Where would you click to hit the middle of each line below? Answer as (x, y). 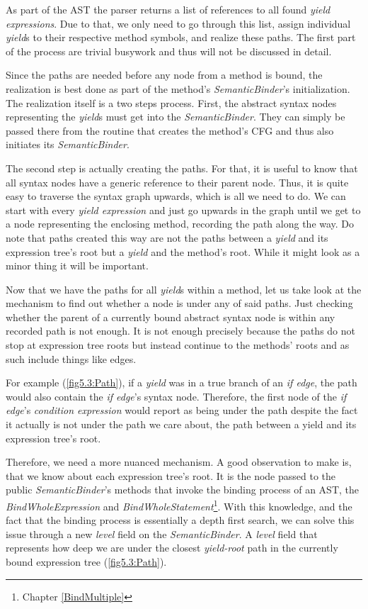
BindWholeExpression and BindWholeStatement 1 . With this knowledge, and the (179, 505)
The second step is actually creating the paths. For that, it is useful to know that (182, 168)
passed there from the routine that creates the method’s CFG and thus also (170, 130)
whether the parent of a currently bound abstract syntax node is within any (171, 317)
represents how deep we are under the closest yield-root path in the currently (172, 548)
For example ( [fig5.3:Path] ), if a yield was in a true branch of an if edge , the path (182, 382)
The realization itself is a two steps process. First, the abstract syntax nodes (171, 102)
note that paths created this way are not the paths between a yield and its (167, 237)
